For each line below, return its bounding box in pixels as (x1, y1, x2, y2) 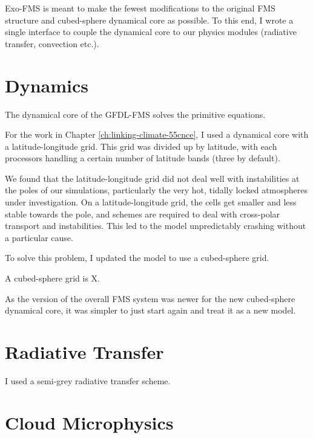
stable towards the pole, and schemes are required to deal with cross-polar (5, 207, 280, 220)
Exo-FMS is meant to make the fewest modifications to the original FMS (5, 2, 275, 14)
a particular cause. (5, 231, 73, 243)
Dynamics (5, 72, 89, 97)
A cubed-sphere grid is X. (5, 272, 100, 285)
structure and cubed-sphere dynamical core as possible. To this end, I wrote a (5, 13, 294, 26)
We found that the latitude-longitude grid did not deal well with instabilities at (5, 172, 300, 184)
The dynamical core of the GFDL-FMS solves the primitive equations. (5, 108, 266, 120)
